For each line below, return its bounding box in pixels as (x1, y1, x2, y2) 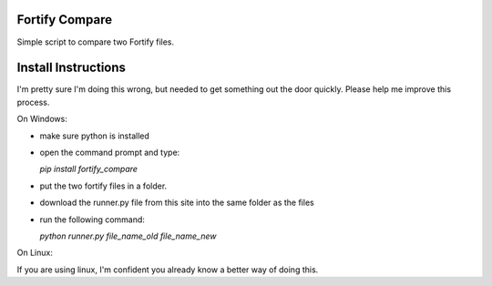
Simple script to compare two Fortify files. (16, 36, 175, 47)
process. (16, 97, 50, 107)
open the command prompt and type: (39, 147, 180, 158)
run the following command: (39, 214, 146, 225)
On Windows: (16, 114, 67, 125)
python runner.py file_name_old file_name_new (39, 230, 217, 241)
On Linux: (16, 247, 54, 259)
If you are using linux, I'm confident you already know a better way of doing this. (16, 264, 319, 275)
